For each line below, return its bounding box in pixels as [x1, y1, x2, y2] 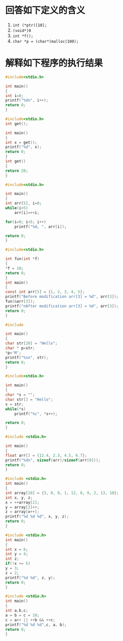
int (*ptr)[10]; [12, 22, 47, 28]
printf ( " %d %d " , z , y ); [5, 575, 56, 580]
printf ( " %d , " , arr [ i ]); [14, 224, 67, 229]
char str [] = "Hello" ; [5, 397, 53, 402]
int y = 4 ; [5, 552, 28, 557]
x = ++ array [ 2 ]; [5, 500, 39, 505]
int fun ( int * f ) [5, 256, 39, 262]
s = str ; [5, 402, 24, 407]
